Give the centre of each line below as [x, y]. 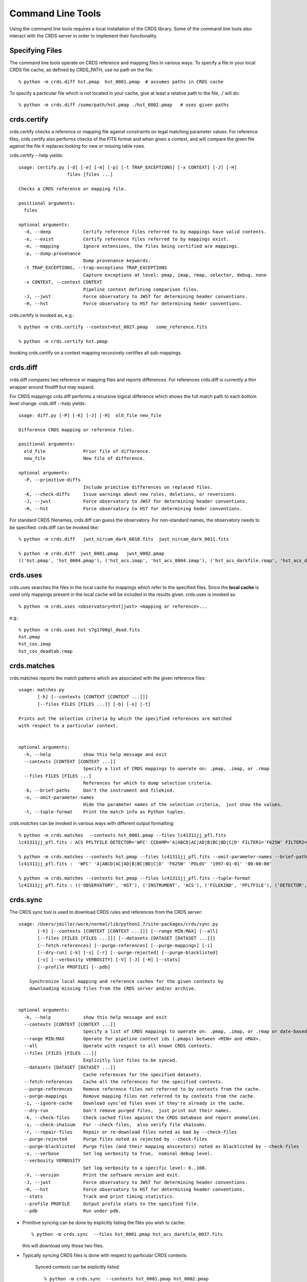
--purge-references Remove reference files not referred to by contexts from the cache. [142, 1089]
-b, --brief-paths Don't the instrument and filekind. [99, 790]
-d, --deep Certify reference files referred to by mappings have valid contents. [145, 232]
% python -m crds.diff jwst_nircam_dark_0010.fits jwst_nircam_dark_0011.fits [124, 539]
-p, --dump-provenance [52, 253]
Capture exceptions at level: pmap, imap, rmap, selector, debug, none [175, 275]
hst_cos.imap [35, 644]
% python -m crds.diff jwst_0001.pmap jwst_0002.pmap [92, 553]
